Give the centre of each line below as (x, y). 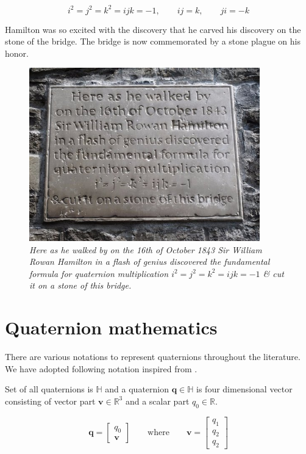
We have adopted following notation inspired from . (101, 368)
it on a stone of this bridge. (80, 285)
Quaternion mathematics (111, 327)
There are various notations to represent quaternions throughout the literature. (153, 357)
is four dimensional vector (244, 389)
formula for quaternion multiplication (99, 273)
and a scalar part (157, 401)
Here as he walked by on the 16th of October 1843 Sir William (146, 249)
